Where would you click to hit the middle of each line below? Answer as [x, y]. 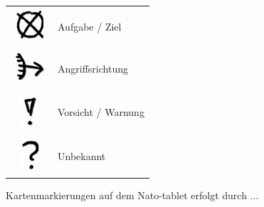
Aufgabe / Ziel [90, 27]
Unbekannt [82, 156]
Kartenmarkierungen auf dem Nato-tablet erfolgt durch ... [132, 195]
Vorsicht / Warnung [101, 111]
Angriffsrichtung [93, 68]
